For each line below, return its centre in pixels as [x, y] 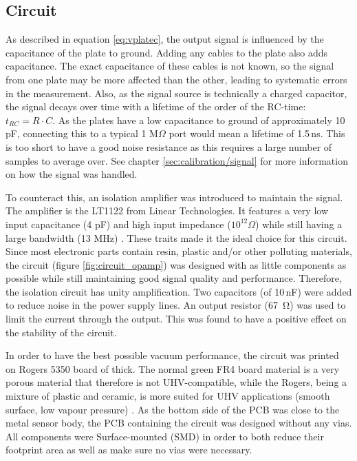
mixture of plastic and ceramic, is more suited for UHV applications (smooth [168, 396]
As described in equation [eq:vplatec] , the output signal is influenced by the [165, 39]
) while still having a [299, 224]
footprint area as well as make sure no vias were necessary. [129, 450]
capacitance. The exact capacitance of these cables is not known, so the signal [170, 66]
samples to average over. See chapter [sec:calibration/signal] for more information [177, 160]
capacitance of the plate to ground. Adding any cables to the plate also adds [167, 52]
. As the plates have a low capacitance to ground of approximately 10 [199, 120]
